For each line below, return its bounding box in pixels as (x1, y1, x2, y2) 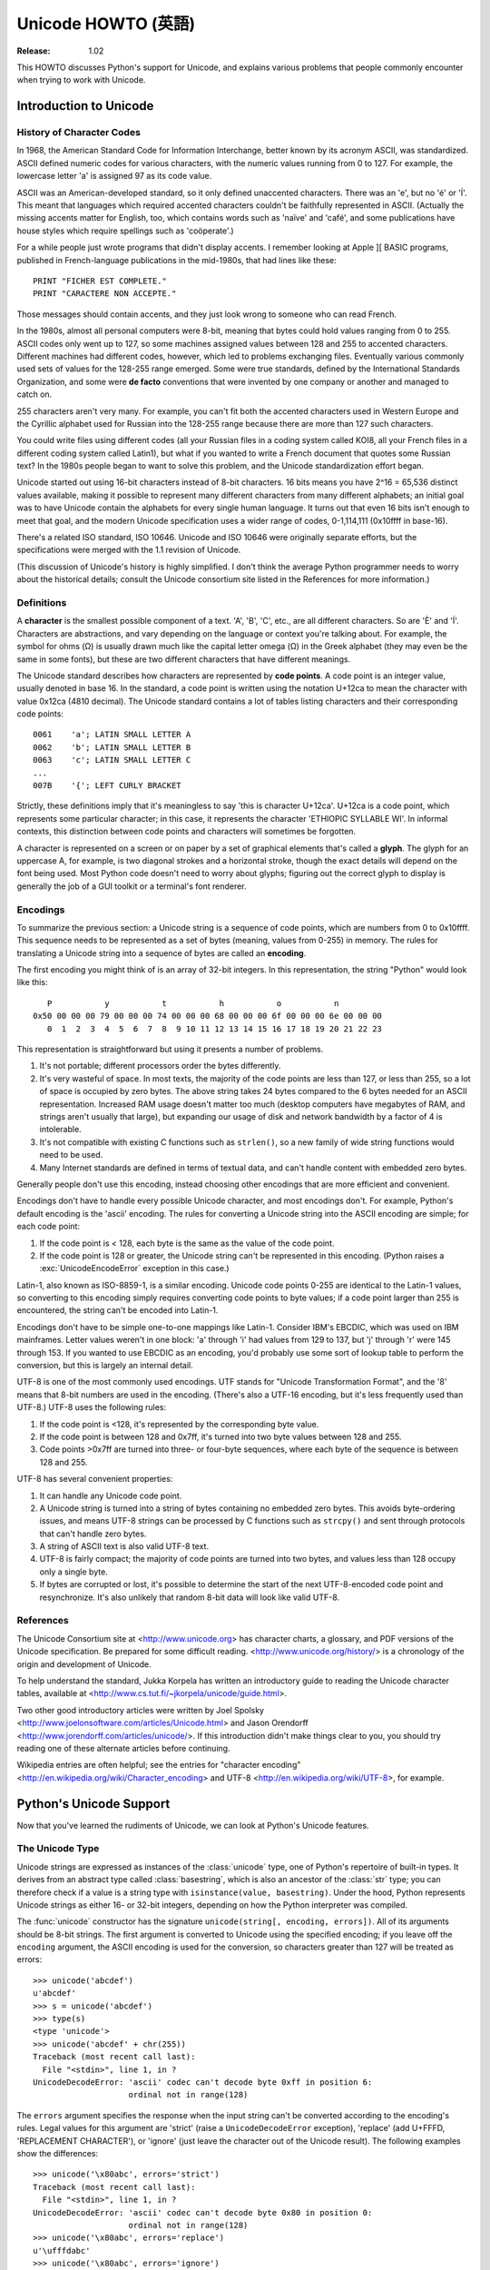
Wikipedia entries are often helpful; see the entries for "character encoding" (16, 1760, 301, 1771)
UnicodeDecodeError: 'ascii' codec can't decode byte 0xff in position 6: (33, 2078, 373, 2087)
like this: (16, 977, 48, 988)
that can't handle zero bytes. (39, 1528, 147, 1539)
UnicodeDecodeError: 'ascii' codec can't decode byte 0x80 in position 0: (33, 2207, 373, 2217)
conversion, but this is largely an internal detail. (16, 1360, 194, 1371)
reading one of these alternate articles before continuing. (16, 1742, 230, 1753)
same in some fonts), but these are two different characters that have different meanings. (16, 654, 351, 665)
